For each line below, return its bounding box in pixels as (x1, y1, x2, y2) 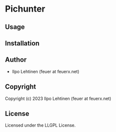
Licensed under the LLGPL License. (5, 122, 76, 128)
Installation (5, 39, 40, 47)
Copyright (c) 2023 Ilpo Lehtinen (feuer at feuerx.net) (5, 96, 112, 101)
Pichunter (5, 3, 45, 15)
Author (5, 56, 27, 64)
